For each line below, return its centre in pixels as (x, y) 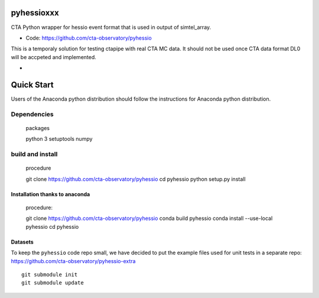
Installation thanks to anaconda (51, 194)
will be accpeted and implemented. (54, 57)
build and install (34, 154)
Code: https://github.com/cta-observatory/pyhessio (89, 38)
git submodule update (53, 283)
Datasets (22, 242)
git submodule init (50, 275)
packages (38, 128)
